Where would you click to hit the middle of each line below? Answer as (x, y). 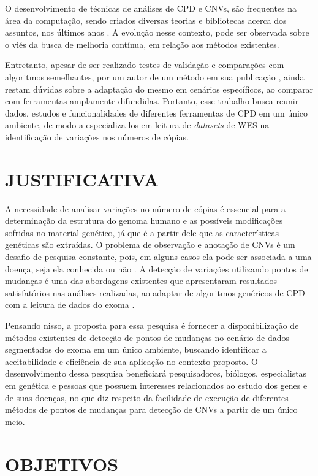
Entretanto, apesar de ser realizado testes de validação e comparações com (145, 65)
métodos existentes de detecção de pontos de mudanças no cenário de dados (147, 337)
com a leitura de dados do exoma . (70, 305)
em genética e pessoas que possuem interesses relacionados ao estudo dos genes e (156, 385)
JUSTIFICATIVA (82, 179)
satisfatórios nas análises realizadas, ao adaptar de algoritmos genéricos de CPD (155, 292)
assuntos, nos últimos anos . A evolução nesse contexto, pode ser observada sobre (157, 32)
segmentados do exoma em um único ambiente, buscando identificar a (136, 349)
